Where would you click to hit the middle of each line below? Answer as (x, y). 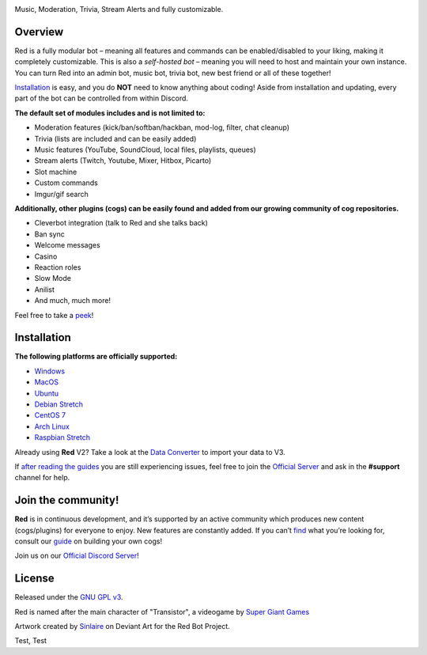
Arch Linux (52, 426)
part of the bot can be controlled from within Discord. (102, 98)
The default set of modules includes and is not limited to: (110, 113)
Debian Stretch (59, 404)
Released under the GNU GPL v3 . (69, 597)
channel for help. (42, 478)
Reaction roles (58, 267)
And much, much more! (72, 301)
